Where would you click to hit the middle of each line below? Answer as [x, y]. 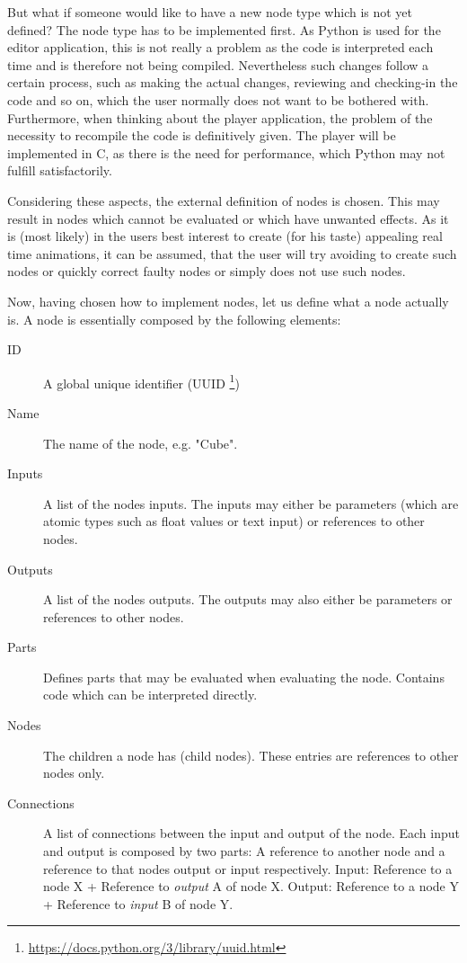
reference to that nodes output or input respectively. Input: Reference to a [248, 868]
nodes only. [74, 773]
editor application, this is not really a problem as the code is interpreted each [220, 47]
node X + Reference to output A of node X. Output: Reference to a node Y [251, 886]
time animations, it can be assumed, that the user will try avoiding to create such [232, 253]
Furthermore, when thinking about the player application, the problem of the [220, 117]
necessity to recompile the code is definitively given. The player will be [202, 135]
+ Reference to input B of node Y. [138, 903]
